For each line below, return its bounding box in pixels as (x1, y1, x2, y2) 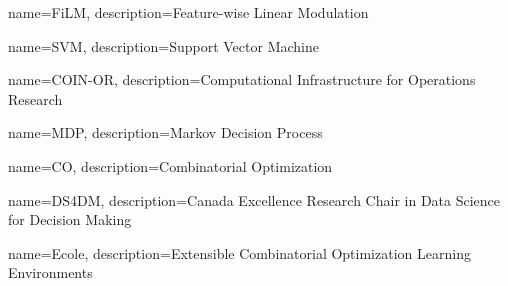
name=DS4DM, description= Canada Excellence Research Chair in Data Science (8, 189, 501, 210)
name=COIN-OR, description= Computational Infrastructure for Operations (8, 69, 476, 90)
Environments (8, 262, 93, 283)
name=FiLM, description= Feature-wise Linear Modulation (8, 2, 369, 22)
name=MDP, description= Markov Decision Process (8, 122, 323, 143)
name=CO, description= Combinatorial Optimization (8, 155, 333, 176)
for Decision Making (8, 209, 132, 230)
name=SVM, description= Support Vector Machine (8, 35, 319, 56)
